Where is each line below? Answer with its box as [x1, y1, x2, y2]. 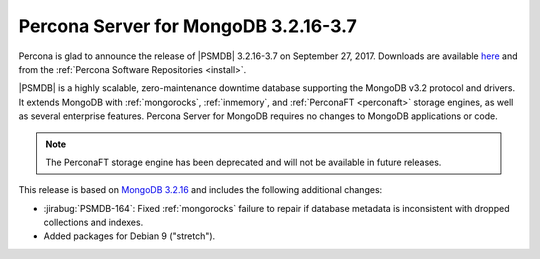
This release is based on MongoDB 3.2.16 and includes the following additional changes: [18, 184, 383, 196]
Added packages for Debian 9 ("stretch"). [43, 230, 216, 242]
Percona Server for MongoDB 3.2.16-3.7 [18, 15, 357, 37]
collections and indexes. [43, 216, 144, 229]
